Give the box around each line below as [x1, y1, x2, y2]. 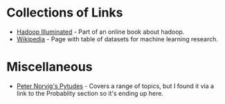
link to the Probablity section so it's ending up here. [16, 89, 164, 97]
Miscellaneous [6, 59, 93, 75]
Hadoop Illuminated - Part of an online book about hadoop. [16, 28, 185, 36]
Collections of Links [6, 5, 123, 21]
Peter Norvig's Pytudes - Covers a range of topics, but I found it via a [16, 81, 215, 90]
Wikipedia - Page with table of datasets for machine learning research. [16, 34, 219, 43]
